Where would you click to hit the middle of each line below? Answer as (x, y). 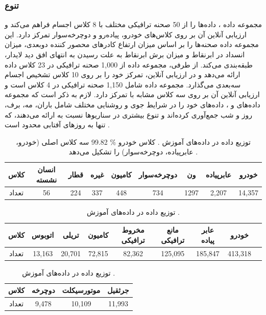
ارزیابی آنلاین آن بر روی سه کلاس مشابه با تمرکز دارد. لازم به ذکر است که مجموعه (132, 94)
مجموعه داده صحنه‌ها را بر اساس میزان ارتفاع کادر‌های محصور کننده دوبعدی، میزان (132, 44)
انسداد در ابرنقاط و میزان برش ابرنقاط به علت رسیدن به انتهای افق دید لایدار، (125, 54)
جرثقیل (118, 290)
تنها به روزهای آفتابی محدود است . (57, 125)
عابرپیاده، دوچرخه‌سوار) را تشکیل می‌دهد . (133, 152)
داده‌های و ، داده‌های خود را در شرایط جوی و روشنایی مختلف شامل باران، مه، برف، (132, 104)
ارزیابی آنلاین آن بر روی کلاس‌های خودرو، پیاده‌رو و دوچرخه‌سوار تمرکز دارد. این (126, 34)
